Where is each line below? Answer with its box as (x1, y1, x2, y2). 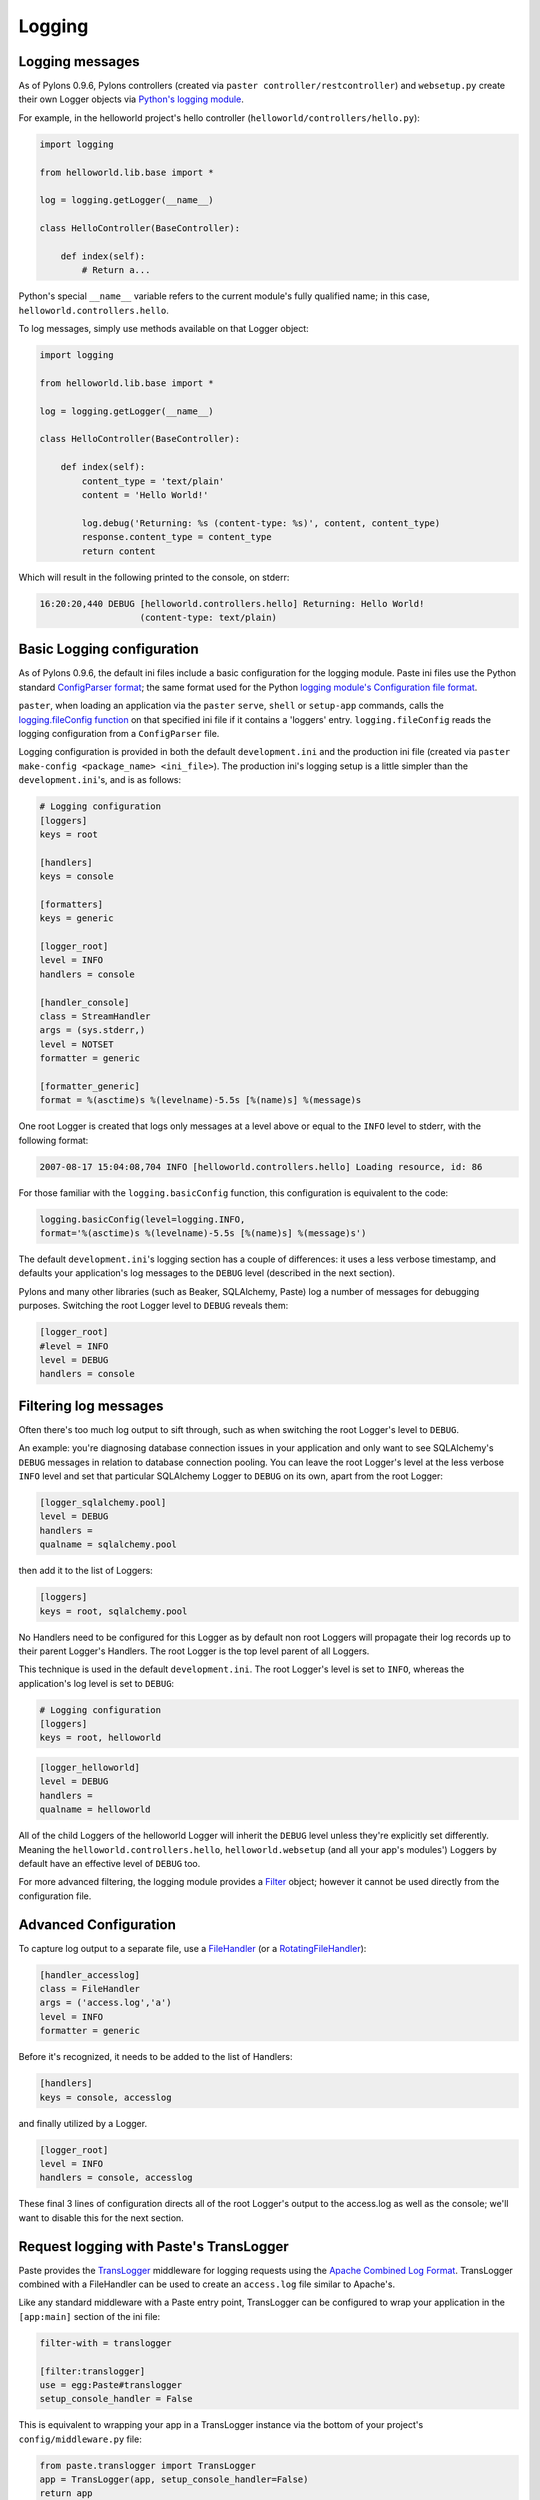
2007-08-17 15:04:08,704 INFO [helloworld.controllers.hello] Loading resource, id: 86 (39, 1161, 483, 1172)
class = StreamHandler (39, 1011, 151, 1022)
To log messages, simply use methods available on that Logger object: (18, 323, 309, 335)
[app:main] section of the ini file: (18, 2310, 160, 2322)
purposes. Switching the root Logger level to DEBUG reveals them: (18, 1300, 289, 1312)
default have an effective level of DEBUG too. (18, 1858, 201, 1869)
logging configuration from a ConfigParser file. (18, 727, 220, 739)
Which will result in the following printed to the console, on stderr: (18, 571, 290, 583)
